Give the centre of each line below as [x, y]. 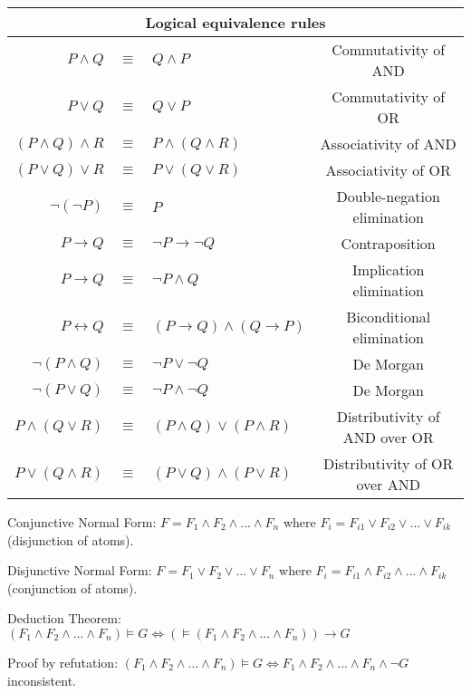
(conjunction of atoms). [72, 587]
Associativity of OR [388, 170]
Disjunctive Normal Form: [80, 570]
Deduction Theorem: [64, 618]
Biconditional [389, 317]
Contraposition [388, 243]
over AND [388, 484]
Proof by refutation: [63, 662]
